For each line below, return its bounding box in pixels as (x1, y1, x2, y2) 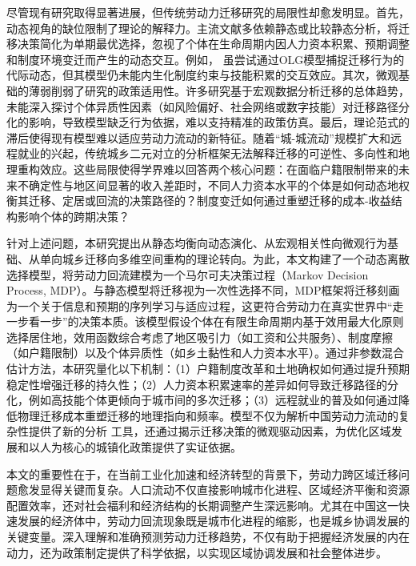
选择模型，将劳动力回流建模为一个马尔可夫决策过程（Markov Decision (6, 266, 369, 283)
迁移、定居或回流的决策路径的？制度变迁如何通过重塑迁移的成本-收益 (28, 192, 391, 209)
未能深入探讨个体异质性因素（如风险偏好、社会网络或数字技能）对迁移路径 (6, 98, 398, 114)
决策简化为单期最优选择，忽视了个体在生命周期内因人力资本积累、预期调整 (17, 35, 410, 52)
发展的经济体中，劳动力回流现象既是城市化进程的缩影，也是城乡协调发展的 (17, 512, 410, 529)
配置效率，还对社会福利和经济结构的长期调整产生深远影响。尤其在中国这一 (6, 496, 398, 513)
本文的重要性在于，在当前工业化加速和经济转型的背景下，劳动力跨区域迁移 (6, 465, 398, 482)
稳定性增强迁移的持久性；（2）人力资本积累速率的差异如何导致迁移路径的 (6, 375, 387, 392)
